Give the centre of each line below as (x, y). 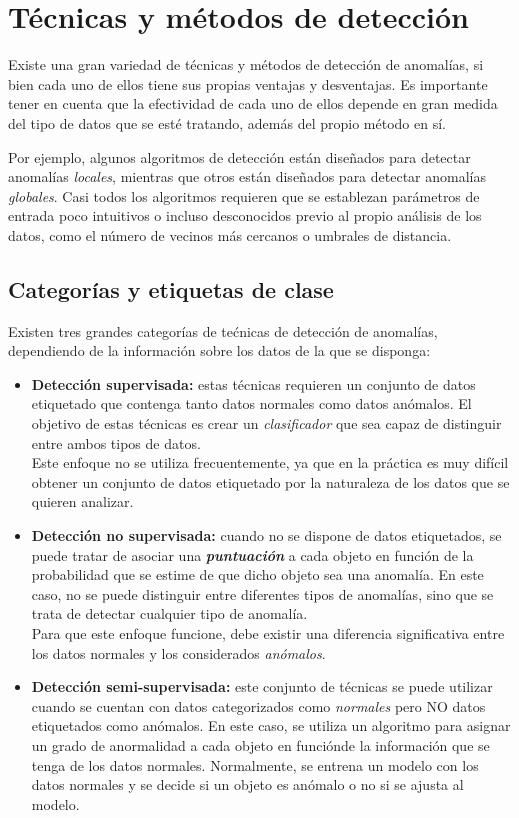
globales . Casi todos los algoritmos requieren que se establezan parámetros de (244, 195)
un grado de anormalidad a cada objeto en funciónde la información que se (260, 744)
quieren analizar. (82, 501)
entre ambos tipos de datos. (116, 442)
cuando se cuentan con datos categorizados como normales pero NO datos (258, 705)
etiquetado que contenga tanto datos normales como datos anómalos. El (251, 403)
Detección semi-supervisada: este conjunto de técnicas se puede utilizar (262, 686)
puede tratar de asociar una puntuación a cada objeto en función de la (252, 554)
